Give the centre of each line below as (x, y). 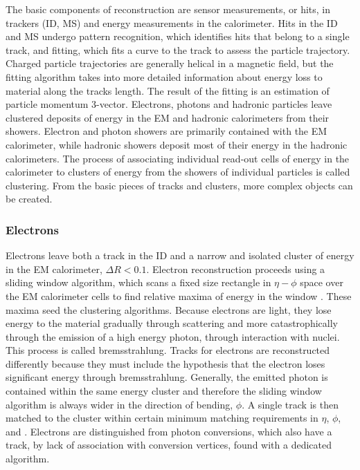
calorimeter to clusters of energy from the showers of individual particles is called (178, 172)
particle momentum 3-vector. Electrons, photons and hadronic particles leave (169, 104)
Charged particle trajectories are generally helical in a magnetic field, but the (170, 63)
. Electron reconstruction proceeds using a (236, 269)
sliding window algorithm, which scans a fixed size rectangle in (138, 282)
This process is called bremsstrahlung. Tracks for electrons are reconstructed (168, 350)
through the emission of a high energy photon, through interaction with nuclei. (173, 336)
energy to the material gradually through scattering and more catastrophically (172, 323)
